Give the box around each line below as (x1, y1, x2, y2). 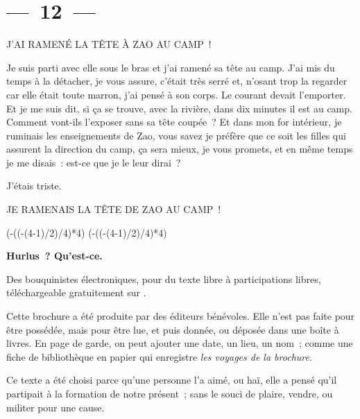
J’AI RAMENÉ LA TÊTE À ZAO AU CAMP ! (6, 37, 212, 51)
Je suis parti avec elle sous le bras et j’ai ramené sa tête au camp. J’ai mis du (6, 60, 335, 74)
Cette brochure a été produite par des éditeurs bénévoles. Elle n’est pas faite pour (6, 309, 355, 323)
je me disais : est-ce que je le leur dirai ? (6, 155, 181, 169)
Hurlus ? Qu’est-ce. (6, 248, 103, 263)
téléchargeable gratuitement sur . (6, 285, 146, 300)
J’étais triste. (6, 178, 62, 193)
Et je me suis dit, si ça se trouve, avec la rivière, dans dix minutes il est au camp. (6, 101, 352, 115)
